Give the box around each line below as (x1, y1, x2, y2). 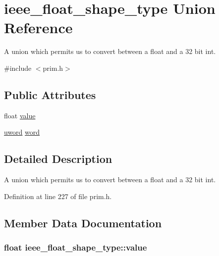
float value (4, 110, 36, 120)
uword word (4, 127, 40, 137)
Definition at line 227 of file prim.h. (4, 191, 112, 201)
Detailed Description (4, 151, 112, 166)
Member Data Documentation (4, 215, 162, 230)
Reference (4, 17, 73, 38)
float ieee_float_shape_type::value (4, 241, 147, 253)
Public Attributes (4, 87, 96, 102)
